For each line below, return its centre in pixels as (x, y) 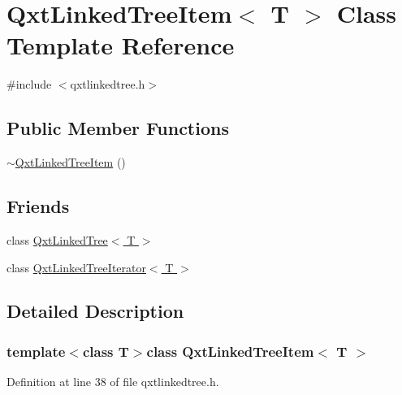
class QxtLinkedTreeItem (230, 351)
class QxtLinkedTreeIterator (76, 267)
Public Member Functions (118, 128)
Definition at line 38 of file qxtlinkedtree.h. (113, 382)
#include (29, 84)
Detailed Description (95, 311)
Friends (38, 206)
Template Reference (121, 45)
